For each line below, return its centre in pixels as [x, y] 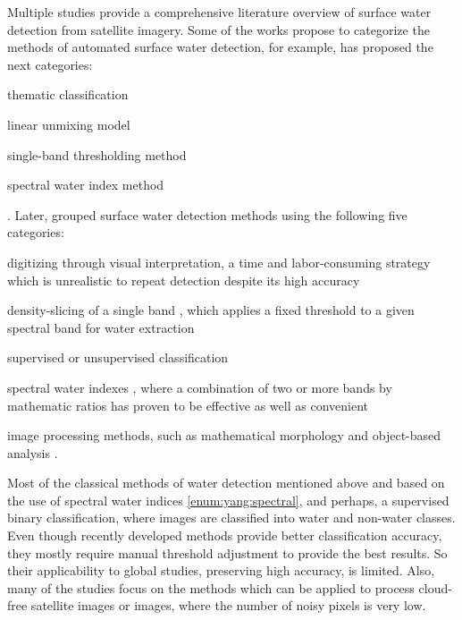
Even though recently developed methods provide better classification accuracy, [225, 535]
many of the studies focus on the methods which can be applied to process [211, 587]
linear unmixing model [69, 124]
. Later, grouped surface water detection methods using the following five [207, 214]
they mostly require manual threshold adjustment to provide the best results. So [227, 552]
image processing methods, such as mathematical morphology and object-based [224, 435]
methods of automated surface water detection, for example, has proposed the [220, 47]
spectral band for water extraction [101, 327]
